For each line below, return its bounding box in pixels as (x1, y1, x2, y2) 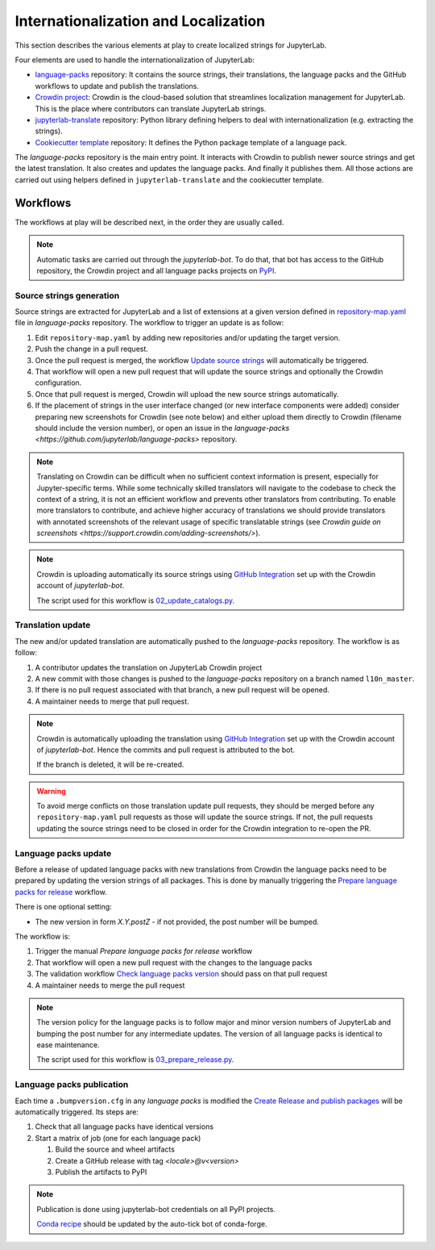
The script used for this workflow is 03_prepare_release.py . (36, 1055, 234, 1064)
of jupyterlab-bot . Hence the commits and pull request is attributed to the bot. (36, 745, 296, 755)
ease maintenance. (36, 1040, 100, 1050)
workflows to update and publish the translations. (35, 81, 199, 90)
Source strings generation (14, 290, 120, 301)
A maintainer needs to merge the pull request (35, 980, 185, 990)
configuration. (35, 378, 82, 387)
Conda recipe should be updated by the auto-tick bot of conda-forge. (36, 1219, 267, 1229)
